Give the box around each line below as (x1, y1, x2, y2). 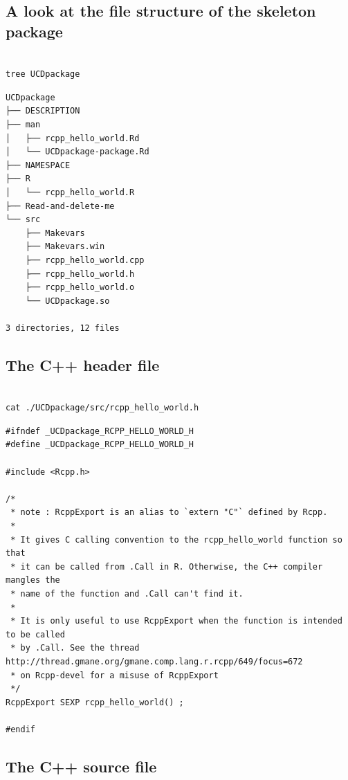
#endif (6, 724, 35, 734)
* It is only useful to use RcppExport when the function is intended (10, 616, 342, 626)
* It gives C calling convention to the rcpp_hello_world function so (10, 534, 342, 545)
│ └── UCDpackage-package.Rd (6, 147, 149, 157)
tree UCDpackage (6, 69, 80, 80)
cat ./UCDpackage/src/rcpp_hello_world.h (6, 403, 199, 413)
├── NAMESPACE (6, 160, 71, 170)
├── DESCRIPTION (6, 106, 80, 116)
